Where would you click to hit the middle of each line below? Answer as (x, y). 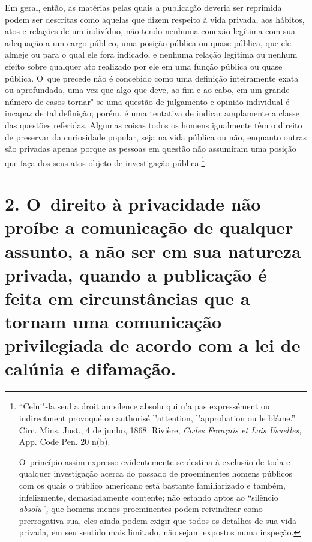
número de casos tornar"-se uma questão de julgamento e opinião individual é (147, 101)
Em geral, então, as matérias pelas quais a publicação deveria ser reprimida (143, 7)
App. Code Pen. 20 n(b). (64, 441)
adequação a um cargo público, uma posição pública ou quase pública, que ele (148, 42)
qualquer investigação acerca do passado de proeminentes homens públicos (155, 473)
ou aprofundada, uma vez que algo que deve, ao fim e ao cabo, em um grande (147, 90)
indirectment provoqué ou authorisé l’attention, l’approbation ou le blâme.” (157, 418)
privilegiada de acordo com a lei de (153, 345)
